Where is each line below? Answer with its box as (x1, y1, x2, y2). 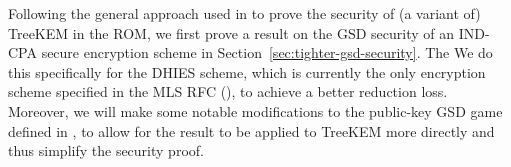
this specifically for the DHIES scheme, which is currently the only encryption (8, 61, 486, 82)
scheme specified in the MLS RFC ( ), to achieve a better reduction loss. (8, 81, 448, 102)
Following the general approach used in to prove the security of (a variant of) (8, 3, 481, 23)
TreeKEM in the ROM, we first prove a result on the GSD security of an (8, 22, 454, 43)
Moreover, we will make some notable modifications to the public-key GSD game (8, 100, 503, 121)
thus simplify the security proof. (8, 140, 204, 161)
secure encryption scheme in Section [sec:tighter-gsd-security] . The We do (41, 42, 493, 63)
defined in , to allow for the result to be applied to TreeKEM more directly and (8, 120, 495, 141)
